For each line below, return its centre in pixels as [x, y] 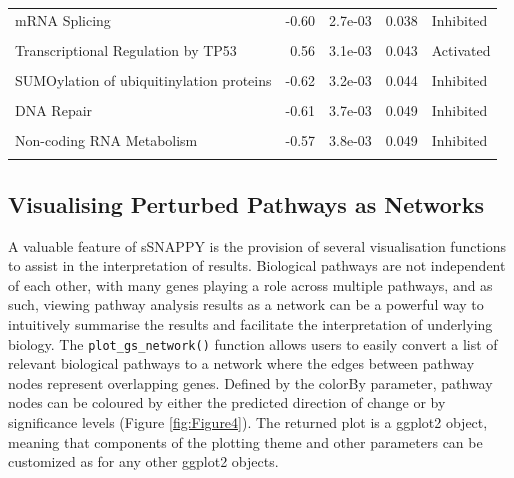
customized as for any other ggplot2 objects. [143, 461]
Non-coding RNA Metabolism [106, 140]
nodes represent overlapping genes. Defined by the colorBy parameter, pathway [250, 382]
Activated [461, 49]
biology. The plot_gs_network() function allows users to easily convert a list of [253, 343]
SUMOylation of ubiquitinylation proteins [143, 79]
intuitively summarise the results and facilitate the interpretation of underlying [250, 324]
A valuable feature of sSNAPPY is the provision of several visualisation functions [257, 245]
